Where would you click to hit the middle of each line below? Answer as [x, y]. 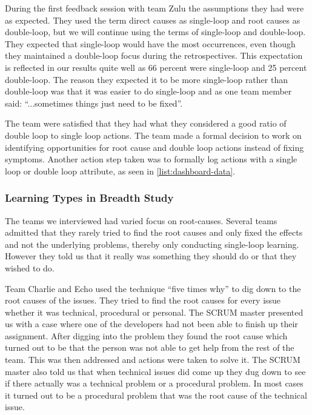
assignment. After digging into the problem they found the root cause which [146, 335]
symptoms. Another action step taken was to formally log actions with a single [151, 159]
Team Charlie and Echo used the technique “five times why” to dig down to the [153, 288]
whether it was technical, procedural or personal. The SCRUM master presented [154, 312]
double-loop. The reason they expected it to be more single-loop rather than [146, 79]
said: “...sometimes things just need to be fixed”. [94, 103]
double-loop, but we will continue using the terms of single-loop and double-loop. [155, 32]
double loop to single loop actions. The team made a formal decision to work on [153, 135]
